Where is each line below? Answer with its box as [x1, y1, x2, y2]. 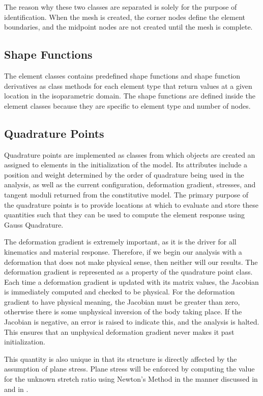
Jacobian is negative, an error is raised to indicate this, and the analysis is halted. [4, 316, 259, 327]
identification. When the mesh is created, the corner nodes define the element [4, 11, 245, 22]
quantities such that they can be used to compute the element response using [4, 209, 245, 220]
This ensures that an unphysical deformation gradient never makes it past [4, 326, 235, 337]
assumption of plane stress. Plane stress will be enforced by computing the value [4, 363, 255, 374]
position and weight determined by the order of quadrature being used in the [4, 169, 244, 180]
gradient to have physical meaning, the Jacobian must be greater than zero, [4, 296, 240, 307]
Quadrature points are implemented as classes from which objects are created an [4, 149, 255, 160]
